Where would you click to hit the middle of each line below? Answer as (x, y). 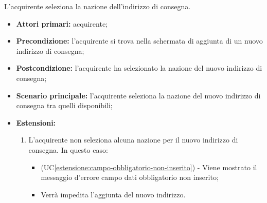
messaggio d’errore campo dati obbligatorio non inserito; (130, 177)
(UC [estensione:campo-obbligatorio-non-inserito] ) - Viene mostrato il (149, 167)
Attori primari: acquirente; (62, 23)
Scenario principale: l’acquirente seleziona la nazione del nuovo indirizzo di (138, 95)
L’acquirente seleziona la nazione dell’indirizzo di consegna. (97, 6)
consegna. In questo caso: (68, 149)
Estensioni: (36, 122)
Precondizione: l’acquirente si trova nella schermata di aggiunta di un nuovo (139, 41)
